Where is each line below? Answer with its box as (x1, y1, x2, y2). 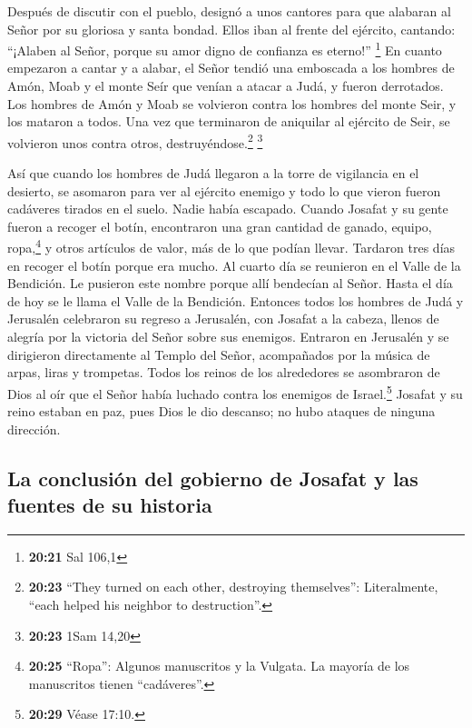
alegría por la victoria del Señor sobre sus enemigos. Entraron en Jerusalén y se (7, 327, 449, 346)
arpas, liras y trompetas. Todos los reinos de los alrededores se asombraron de (7, 363, 440, 382)
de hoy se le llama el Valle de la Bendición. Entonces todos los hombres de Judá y (7, 291, 464, 310)
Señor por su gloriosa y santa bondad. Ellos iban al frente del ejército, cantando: (7, 19, 456, 38)
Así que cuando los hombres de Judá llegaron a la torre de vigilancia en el (7, 164, 419, 183)
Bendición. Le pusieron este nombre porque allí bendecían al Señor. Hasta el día (7, 274, 453, 293)
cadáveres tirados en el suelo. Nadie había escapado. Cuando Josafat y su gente (7, 199, 448, 218)
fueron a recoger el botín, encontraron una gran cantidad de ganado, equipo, (7, 216, 432, 235)
